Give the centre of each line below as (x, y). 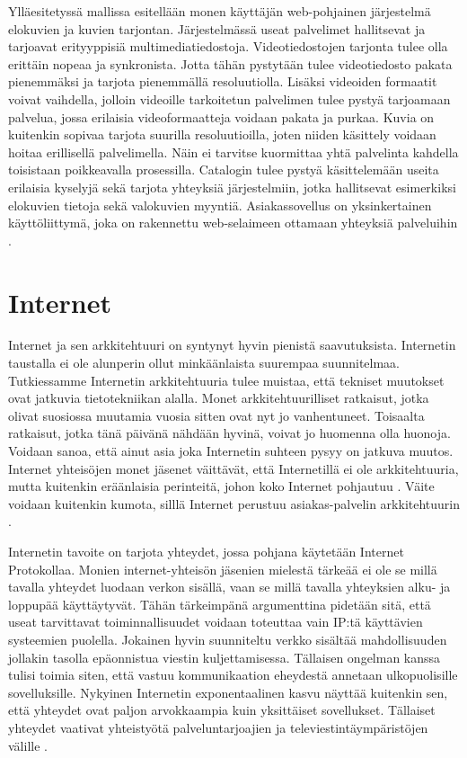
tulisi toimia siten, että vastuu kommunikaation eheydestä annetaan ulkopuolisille (233, 675)
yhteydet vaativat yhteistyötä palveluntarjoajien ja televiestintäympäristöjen (218, 727)
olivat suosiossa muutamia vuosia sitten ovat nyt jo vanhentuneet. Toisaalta (216, 415)
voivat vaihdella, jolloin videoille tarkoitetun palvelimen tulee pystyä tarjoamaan (229, 98)
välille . (28, 745)
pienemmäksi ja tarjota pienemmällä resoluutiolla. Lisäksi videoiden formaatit (223, 81)
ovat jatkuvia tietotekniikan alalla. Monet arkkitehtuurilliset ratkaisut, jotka (219, 398)
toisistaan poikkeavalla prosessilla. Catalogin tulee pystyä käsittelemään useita (224, 169)
